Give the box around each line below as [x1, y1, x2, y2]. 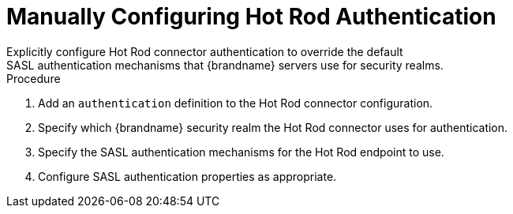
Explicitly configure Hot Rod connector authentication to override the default [6, 44, 403, 58]
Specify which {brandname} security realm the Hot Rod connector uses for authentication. [38, 120, 508, 134]
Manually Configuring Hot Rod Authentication [6, 3, 496, 30]
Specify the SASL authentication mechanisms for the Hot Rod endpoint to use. [38, 145, 444, 159]
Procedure [6, 71, 61, 85]
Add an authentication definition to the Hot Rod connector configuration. [38, 96, 433, 110]
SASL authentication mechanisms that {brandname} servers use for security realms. [6, 58, 444, 72]
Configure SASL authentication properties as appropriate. [38, 169, 337, 183]
